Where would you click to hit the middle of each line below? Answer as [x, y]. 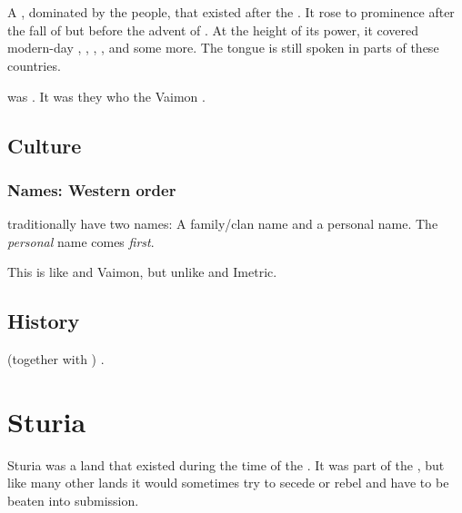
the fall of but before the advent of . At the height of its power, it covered [213, 30]
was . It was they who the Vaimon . [106, 96]
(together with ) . [56, 359]
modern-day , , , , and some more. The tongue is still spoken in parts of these [223, 48]
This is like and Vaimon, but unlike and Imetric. [142, 272]
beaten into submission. [73, 501]
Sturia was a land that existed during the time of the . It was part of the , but [226, 464]
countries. [34, 65]
